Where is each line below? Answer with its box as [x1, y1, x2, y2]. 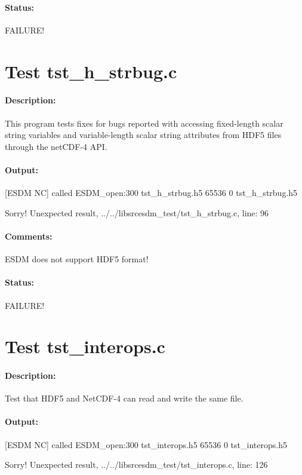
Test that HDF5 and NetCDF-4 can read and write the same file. [5, 392, 244, 404]
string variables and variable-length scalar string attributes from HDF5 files [5, 128, 282, 141]
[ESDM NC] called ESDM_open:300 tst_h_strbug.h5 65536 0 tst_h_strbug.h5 [5, 186, 298, 199]
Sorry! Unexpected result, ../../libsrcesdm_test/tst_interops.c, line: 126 [5, 458, 268, 471]
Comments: [5, 229, 53, 242]
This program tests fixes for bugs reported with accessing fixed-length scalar [5, 117, 283, 129]
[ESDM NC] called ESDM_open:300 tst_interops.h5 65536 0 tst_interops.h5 [5, 438, 287, 451]
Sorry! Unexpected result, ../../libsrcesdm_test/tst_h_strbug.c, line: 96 [5, 206, 269, 219]
